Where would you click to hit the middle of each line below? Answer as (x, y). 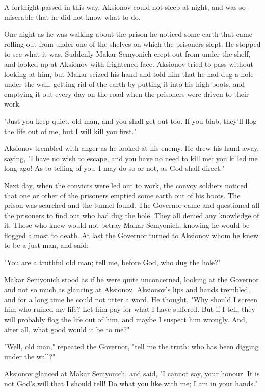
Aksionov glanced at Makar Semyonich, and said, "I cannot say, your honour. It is (132, 373)
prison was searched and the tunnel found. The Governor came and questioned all (132, 205)
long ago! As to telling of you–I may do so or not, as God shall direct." (114, 168)
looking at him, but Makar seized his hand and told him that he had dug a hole (129, 74)
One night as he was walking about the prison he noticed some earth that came (128, 34)
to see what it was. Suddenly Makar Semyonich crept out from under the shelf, (127, 54)
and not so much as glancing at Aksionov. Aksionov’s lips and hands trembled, (127, 289)
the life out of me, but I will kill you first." (70, 131)
